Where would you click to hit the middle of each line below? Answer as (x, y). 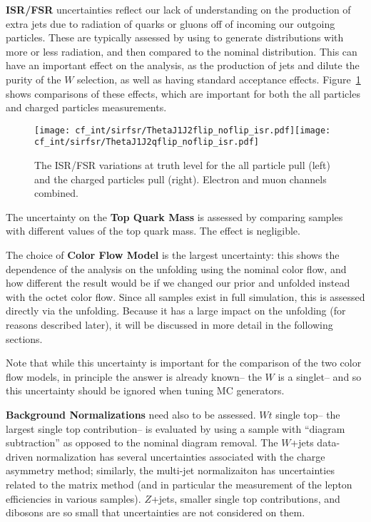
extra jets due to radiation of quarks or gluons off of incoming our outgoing (171, 23)
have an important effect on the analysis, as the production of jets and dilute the (183, 65)
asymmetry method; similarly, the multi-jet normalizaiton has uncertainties (170, 470)
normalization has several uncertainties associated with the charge (181, 456)
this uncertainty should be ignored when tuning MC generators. (145, 390)
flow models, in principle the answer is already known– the (134, 376)
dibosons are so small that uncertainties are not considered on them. (156, 512)
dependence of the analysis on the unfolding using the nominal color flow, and (176, 268)
